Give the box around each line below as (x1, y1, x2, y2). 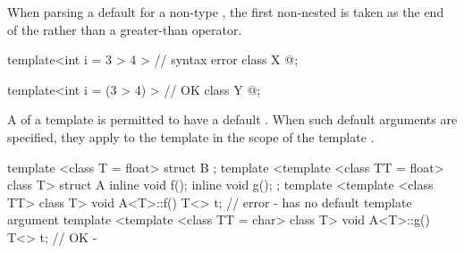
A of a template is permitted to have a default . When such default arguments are (7, 110, 458, 129)
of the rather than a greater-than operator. (7, 20, 242, 38)
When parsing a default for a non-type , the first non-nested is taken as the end (7, 3, 444, 21)
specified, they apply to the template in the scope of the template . (7, 127, 375, 146)
